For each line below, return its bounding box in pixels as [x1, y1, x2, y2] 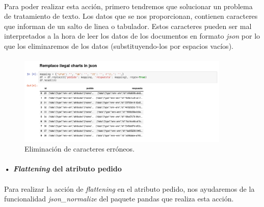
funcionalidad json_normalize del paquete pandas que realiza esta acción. [4, 193, 234, 204]
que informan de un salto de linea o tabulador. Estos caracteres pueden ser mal [4, 20, 252, 31]
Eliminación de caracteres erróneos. [24, 143, 135, 154]
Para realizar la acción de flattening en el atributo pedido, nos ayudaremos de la [4, 183, 255, 194]
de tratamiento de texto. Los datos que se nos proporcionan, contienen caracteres [4, 11, 258, 21]
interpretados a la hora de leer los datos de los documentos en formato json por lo [4, 31, 260, 41]
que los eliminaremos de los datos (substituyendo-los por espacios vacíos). [4, 40, 233, 51]
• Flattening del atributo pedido [4, 163, 122, 174]
